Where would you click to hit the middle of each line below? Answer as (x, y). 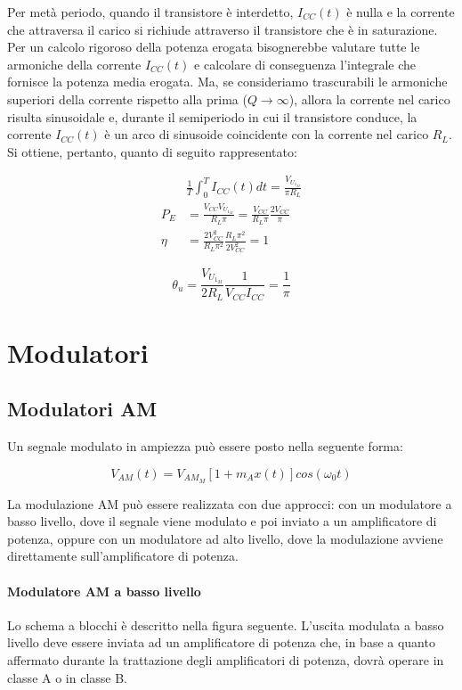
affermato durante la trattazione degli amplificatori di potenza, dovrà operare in (226, 659)
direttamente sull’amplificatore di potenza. (123, 556)
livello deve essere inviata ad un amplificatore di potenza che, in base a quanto (221, 642)
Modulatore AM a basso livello (104, 591)
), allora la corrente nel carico (369, 99)
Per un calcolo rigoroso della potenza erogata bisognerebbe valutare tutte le (214, 47)
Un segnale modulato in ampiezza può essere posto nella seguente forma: (205, 446)
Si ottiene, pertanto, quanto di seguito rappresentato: (152, 151)
